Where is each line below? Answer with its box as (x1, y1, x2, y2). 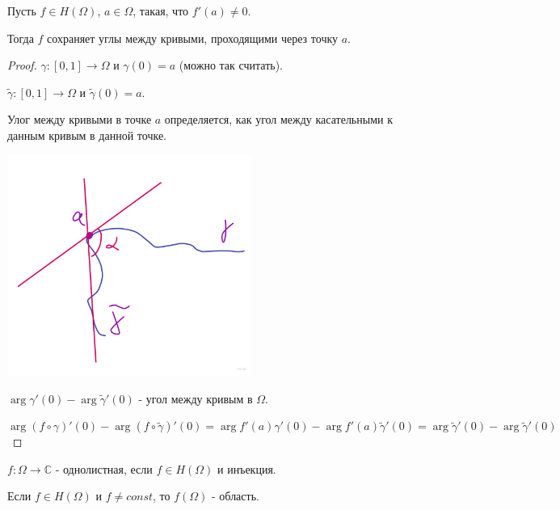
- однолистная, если (55, 460, 153, 477)
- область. (212, 487, 259, 504)
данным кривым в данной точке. (7, 126, 166, 143)
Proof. (7, 57, 37, 74)
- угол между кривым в (138, 390, 253, 407)
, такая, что (133, 2, 189, 19)
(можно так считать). (179, 57, 283, 74)
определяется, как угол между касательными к (164, 111, 393, 128)
